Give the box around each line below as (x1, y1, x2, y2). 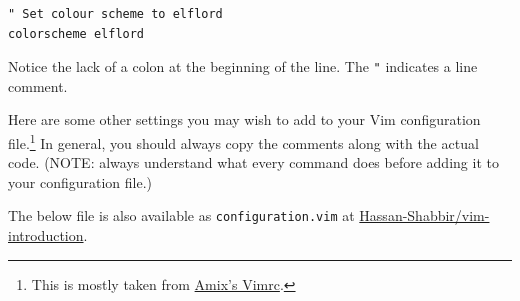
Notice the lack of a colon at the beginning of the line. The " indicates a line (8, 56, 478, 77)
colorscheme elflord (8, 26, 145, 41)
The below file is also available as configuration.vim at (8, 205, 355, 226)
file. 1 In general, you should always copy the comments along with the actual (8, 130, 479, 153)
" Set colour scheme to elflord (8, 7, 223, 21)
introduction (8, 225, 84, 246)
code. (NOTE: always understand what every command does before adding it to (8, 152, 499, 173)
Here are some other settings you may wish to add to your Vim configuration (8, 109, 481, 130)
